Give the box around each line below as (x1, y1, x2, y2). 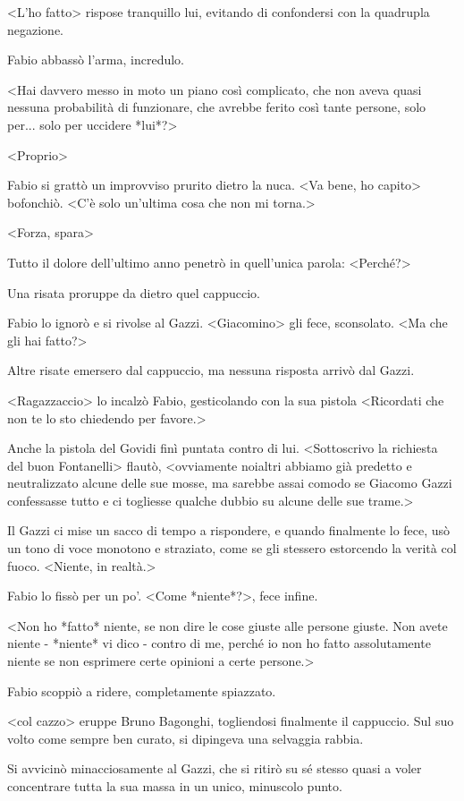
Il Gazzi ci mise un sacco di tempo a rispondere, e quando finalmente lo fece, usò (7, 521, 451, 540)
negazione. (7, 20, 63, 38)
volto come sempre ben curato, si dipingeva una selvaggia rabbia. (7, 729, 364, 747)
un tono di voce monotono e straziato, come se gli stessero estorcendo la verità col (7, 539, 457, 558)
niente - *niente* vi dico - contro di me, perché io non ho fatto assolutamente (7, 634, 431, 652)
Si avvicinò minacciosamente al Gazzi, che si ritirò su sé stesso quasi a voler (7, 759, 422, 778)
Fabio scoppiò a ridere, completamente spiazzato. (7, 681, 276, 700)
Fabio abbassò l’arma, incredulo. (7, 50, 185, 69)
